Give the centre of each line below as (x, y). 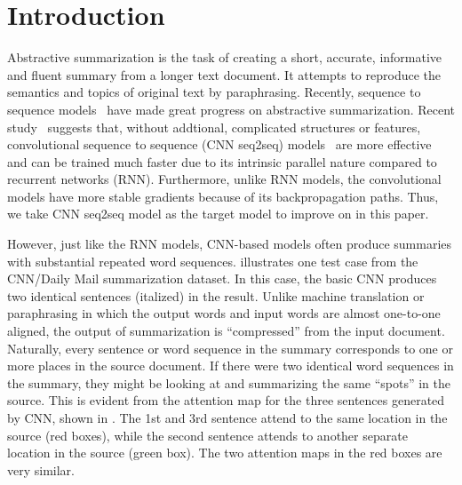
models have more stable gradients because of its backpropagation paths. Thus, (223, 196)
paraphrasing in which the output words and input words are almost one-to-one (224, 313)
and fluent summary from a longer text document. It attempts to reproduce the (224, 74)
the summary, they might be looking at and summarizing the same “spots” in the (229, 382)
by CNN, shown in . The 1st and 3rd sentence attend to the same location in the (227, 417)
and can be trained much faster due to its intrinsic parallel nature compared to (222, 161)
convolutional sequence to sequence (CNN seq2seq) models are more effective (219, 144)
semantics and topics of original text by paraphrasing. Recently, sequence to (214, 92)
